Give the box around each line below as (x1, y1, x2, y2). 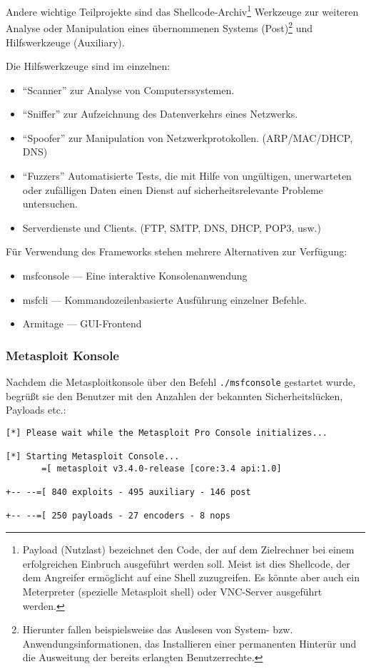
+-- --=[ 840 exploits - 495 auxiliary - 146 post (6, 487, 251, 498)
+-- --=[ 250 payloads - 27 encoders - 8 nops (6, 511, 230, 521)
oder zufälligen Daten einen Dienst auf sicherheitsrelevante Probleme (22, 182, 323, 197)
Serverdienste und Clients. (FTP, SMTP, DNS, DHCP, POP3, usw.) (22, 220, 321, 235)
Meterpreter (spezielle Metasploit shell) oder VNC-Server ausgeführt (22, 583, 322, 598)
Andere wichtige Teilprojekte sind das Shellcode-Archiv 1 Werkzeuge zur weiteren (6, 2, 359, 19)
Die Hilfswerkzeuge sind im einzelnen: (6, 58, 171, 73)
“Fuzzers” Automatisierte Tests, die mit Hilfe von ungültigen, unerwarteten (22, 168, 352, 183)
